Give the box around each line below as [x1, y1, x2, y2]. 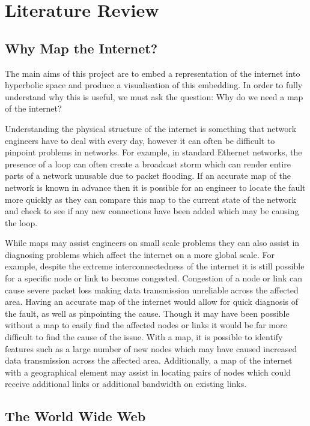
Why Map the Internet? [5, 38, 158, 57]
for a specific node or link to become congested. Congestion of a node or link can [5, 272, 302, 284]
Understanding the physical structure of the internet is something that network [5, 122, 297, 134]
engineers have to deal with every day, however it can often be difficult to [5, 134, 275, 146]
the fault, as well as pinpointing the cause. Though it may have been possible [5, 307, 290, 319]
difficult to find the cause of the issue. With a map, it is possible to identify [5, 331, 283, 343]
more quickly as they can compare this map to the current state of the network [5, 193, 296, 205]
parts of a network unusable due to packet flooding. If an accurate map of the [5, 169, 291, 182]
